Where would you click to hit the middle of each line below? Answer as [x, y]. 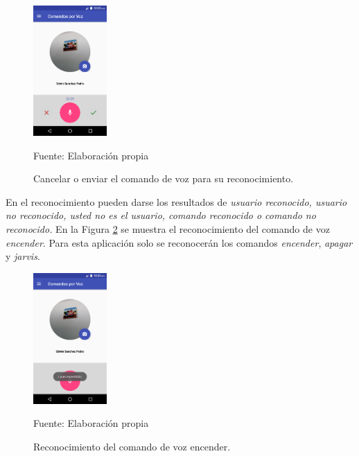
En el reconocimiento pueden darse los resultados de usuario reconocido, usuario [176, 201]
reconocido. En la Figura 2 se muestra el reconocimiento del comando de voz [168, 229]
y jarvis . [23, 256]
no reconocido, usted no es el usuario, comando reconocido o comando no [161, 215]
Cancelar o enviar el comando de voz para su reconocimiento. [164, 178]
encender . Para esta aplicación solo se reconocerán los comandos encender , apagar [179, 242]
